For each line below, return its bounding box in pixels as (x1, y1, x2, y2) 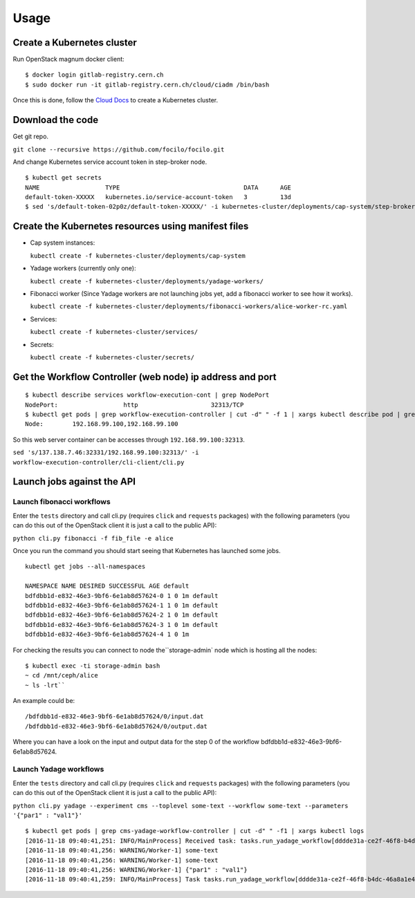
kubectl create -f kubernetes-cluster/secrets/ (30, 353, 195, 361)
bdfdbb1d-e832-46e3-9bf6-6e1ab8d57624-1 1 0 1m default (25, 601, 219, 609)
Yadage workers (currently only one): (30, 264, 136, 272)
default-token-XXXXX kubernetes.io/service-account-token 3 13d (25, 194, 292, 201)
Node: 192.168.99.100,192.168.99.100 (25, 420, 179, 428)
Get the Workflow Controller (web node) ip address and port (12, 371, 277, 383)
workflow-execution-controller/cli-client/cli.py (12, 458, 185, 466)
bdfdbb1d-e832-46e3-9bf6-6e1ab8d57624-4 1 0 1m (25, 630, 190, 639)
